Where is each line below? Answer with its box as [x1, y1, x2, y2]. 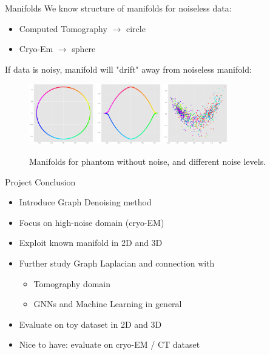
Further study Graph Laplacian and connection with [19, 257, 215, 270]
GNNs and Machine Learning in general [33, 297, 182, 310]
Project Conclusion [5, 175, 76, 188]
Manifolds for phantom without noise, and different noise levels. [29, 155, 266, 168]
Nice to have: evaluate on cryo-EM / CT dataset [19, 338, 200, 351]
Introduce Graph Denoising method [19, 196, 152, 208]
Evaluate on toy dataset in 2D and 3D [19, 317, 162, 330]
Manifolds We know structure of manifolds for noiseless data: [5, 2, 232, 14]
